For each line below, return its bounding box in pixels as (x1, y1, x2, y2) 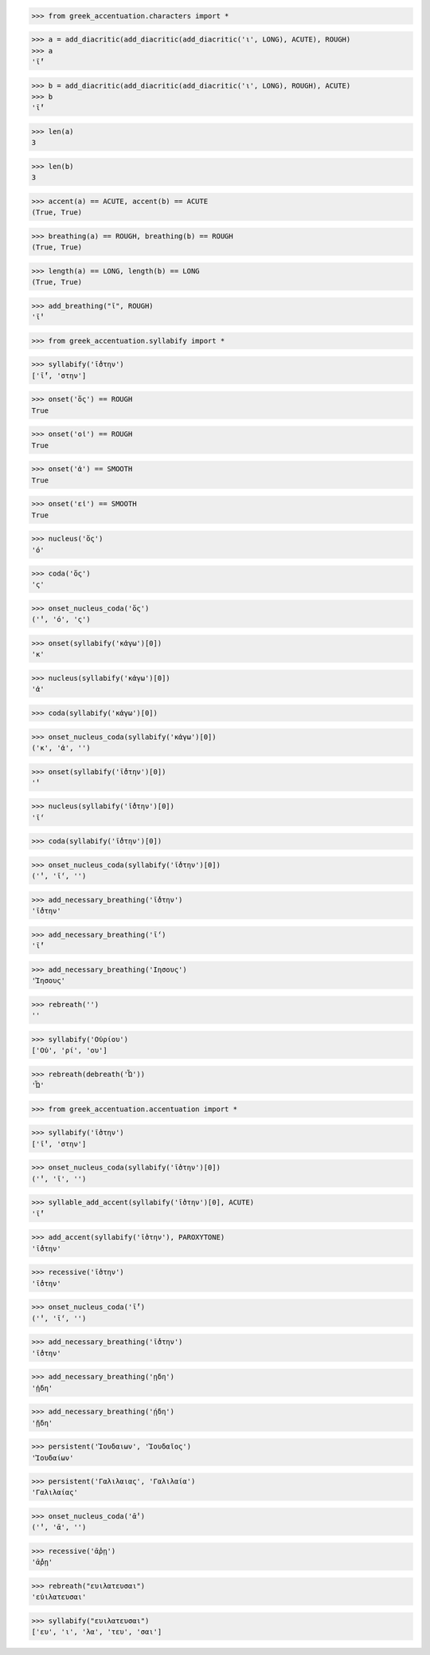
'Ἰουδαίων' (31, 1453, 74, 1462)
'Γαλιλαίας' (31, 1488, 79, 1497)
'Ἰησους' (31, 977, 66, 985)
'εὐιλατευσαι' (31, 1593, 87, 1602)
